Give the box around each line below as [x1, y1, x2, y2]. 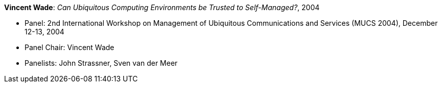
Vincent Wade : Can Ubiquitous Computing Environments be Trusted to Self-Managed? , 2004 [4, 3, 320, 12]
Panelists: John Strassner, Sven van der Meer [25, 59, 178, 67]
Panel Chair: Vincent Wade [25, 43, 114, 52]
